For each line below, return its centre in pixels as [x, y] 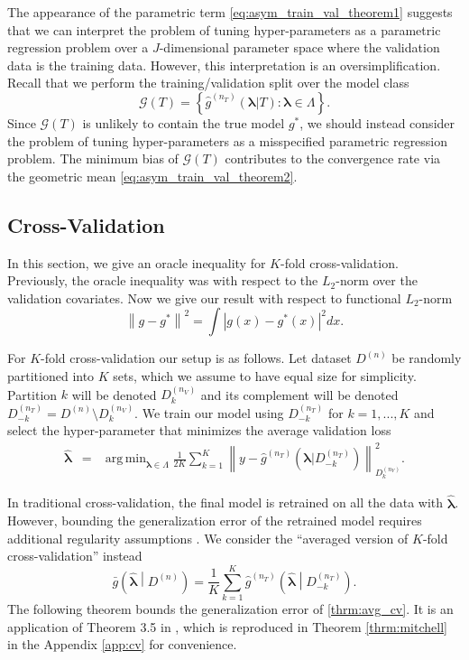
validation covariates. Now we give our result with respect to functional [204, 297]
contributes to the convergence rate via [333, 158]
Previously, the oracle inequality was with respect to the [163, 280]
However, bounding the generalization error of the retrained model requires [215, 521]
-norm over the [377, 280]
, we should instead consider [377, 122]
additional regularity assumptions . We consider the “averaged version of [208, 538]
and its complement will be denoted [299, 394]
